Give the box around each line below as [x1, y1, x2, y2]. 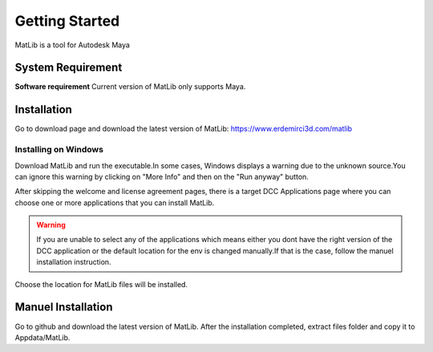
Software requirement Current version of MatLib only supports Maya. [14, 82, 246, 91]
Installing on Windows [14, 144, 104, 156]
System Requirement [14, 61, 123, 75]
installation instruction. [36, 257, 111, 267]
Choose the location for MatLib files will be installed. [14, 279, 188, 289]
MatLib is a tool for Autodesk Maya [14, 40, 130, 50]
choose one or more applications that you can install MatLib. [14, 197, 215, 208]
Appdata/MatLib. [14, 333, 71, 342]
